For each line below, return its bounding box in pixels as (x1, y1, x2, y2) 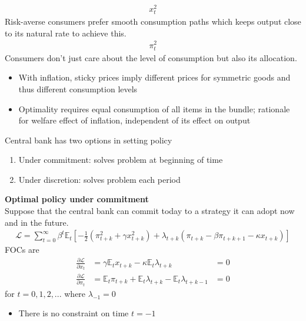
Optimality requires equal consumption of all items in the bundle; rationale (18, 102, 290, 115)
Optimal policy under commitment (5, 193, 149, 205)
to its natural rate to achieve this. (5, 26, 127, 39)
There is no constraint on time (18, 307, 129, 319)
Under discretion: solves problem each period (18, 173, 181, 185)
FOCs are (5, 243, 39, 256)
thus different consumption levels (18, 82, 138, 95)
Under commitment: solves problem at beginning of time (18, 153, 223, 166)
